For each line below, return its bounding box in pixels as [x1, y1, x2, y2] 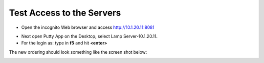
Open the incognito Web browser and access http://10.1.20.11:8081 [21, 24, 154, 30]
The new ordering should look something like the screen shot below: [9, 49, 147, 55]
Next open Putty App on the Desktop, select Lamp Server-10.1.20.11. [21, 33, 158, 39]
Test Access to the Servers [9, 7, 121, 18]
